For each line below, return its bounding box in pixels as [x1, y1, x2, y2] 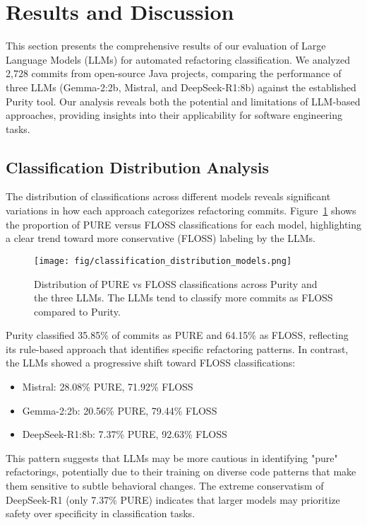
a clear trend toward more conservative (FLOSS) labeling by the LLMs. [6, 231, 316, 246]
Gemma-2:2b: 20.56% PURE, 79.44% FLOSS [22, 403, 217, 417]
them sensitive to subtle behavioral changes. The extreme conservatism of [6, 478, 324, 493]
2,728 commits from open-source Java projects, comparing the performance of [6, 66, 342, 81]
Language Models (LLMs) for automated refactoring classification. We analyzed [6, 52, 350, 67]
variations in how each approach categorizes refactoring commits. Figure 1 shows [6, 203, 356, 218]
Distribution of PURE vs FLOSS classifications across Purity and [34, 276, 318, 291]
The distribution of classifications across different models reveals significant [6, 189, 331, 204]
